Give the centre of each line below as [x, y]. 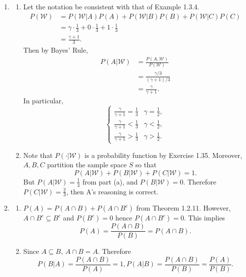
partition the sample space [87, 165]
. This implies [205, 218]
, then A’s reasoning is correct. [112, 191]
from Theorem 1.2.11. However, [183, 208]
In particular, [43, 101]
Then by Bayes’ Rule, [56, 50]
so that [146, 165]
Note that [38, 155]
